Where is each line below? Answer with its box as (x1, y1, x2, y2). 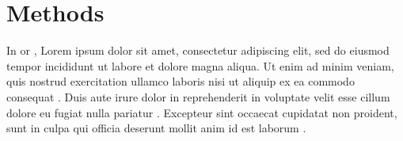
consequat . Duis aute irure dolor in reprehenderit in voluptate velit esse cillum (6, 88, 390, 105)
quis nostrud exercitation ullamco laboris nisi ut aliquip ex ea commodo (6, 73, 355, 90)
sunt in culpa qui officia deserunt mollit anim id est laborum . (6, 120, 306, 136)
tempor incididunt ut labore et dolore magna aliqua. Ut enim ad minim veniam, (6, 57, 394, 74)
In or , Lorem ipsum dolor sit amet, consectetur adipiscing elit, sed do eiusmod (6, 42, 390, 59)
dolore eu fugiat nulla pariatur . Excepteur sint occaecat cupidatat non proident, (6, 104, 397, 120)
